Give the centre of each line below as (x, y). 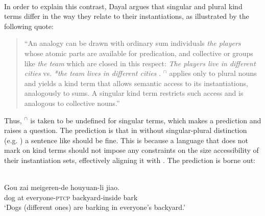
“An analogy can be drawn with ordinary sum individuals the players (132, 43)
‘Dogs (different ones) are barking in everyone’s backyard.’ (95, 207)
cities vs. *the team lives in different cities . (92, 73)
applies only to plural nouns (213, 73)
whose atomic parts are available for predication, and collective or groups (139, 53)
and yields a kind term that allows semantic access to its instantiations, (136, 83)
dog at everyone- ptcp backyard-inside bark (71, 197)
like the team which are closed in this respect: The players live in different (140, 63)
